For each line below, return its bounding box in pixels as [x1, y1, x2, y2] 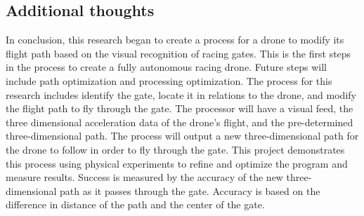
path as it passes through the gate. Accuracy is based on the [60, 183, 320, 198]
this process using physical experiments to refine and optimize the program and [6, 156, 348, 170]
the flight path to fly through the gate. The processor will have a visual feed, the [6, 101, 353, 116]
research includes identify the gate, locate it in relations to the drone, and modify [6, 87, 356, 102]
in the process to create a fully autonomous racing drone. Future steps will [6, 60, 327, 74]
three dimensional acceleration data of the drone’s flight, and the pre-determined [6, 114, 353, 129]
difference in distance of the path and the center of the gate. [6, 197, 265, 212]
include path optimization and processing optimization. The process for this [6, 73, 332, 88]
